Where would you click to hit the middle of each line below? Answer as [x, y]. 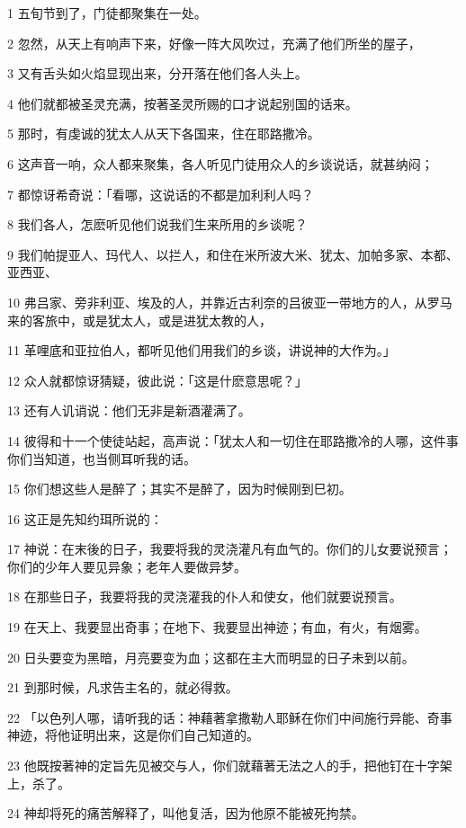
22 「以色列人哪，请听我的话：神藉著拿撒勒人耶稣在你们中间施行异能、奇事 [230, 717]
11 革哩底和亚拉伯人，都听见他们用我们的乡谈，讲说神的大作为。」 [202, 350]
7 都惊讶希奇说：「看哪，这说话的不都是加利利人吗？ [161, 194]
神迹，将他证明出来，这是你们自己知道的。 [133, 735]
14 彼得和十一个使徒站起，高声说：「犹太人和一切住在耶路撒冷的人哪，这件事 [233, 440]
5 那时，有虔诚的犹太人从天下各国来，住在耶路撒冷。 [164, 134]
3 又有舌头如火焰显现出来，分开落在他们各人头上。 [157, 73]
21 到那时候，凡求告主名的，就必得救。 [123, 687]
